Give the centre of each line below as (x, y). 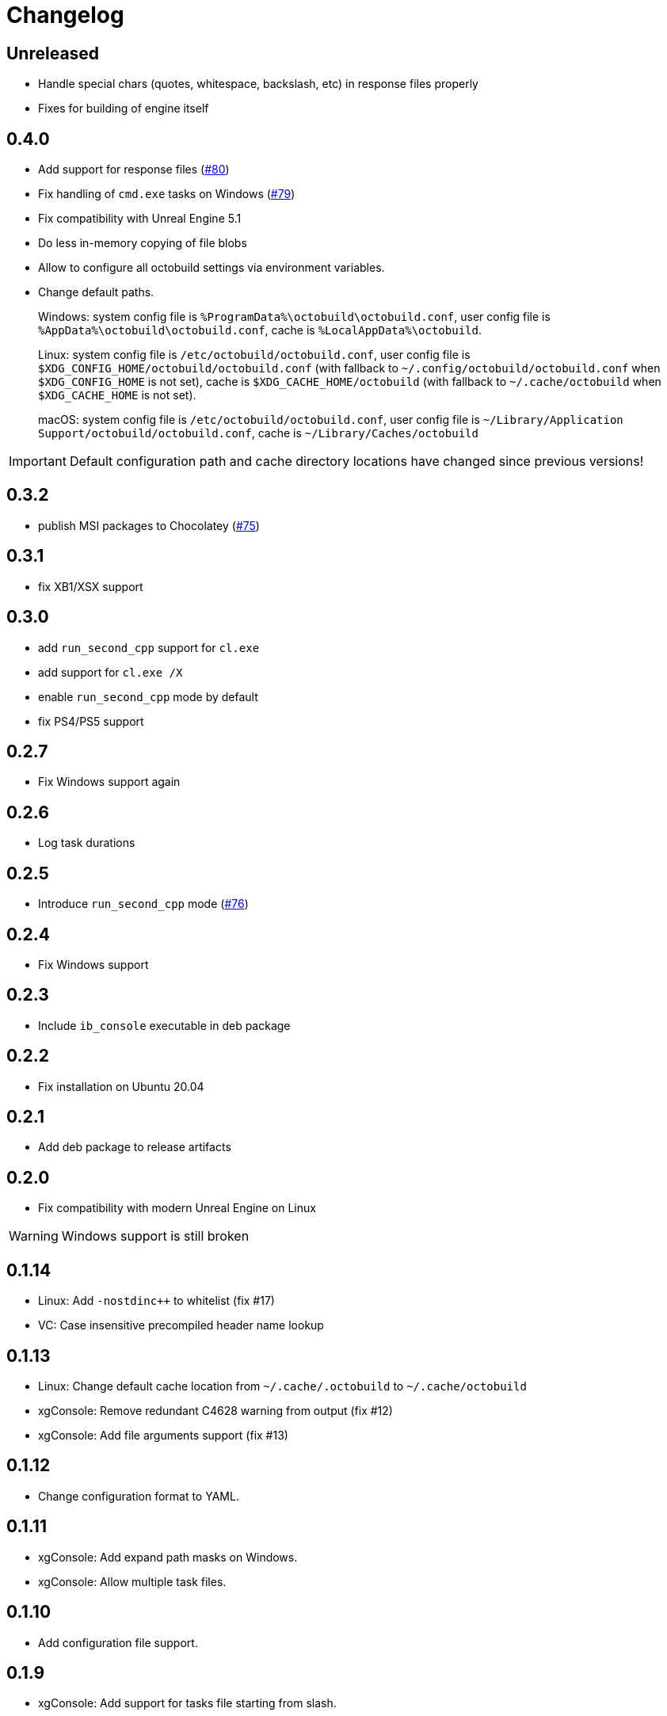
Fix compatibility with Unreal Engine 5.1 (140, 219)
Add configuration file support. (118, 1642)
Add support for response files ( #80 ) (134, 170)
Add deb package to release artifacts (135, 1147)
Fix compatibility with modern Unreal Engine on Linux (177, 1208)
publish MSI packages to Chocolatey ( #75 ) (149, 525)
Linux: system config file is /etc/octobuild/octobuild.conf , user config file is (254, 355)
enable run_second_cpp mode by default (148, 696)
